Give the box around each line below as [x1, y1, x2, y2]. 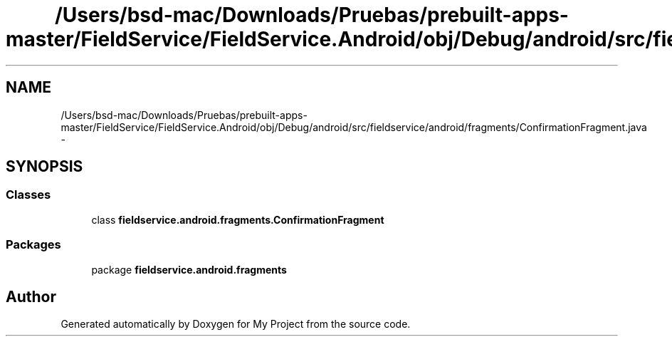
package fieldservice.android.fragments [91, 263, 287, 276]
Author [6, 287, 56, 306]
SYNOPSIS [6, 157, 83, 176]
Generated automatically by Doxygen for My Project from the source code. [61, 318, 411, 331]
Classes [6, 187, 51, 202]
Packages [6, 237, 61, 252]
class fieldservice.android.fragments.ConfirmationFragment [91, 213, 384, 226]
